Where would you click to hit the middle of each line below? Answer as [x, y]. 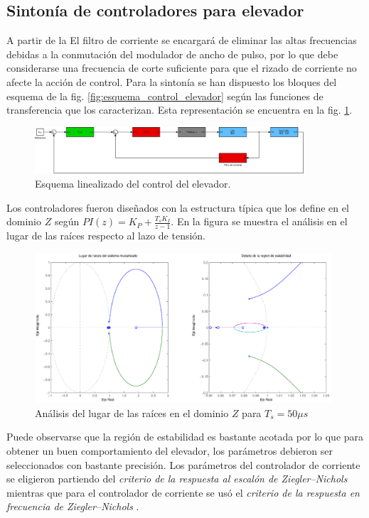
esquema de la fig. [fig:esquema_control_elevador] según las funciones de [165, 96]
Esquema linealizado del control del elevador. [133, 184]
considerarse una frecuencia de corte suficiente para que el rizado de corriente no [182, 68]
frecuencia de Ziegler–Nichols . [73, 506]
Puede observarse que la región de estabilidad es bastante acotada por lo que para [185, 437]
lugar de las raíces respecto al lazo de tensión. [106, 236]
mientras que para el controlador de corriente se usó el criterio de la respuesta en [183, 492]
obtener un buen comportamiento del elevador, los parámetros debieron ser [170, 450]
